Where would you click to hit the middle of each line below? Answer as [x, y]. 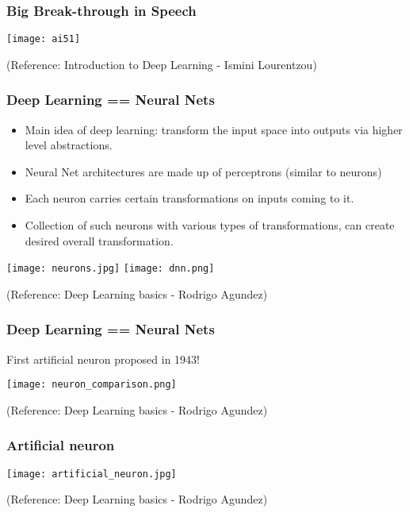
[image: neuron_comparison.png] [92, 385]
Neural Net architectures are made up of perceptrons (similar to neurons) [203, 171]
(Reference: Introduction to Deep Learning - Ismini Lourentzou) [162, 64]
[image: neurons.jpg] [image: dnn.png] [111, 269]
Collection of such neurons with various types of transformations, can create [210, 225]
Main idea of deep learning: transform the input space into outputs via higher [214, 129]
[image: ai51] [44, 39]
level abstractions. [69, 145]
